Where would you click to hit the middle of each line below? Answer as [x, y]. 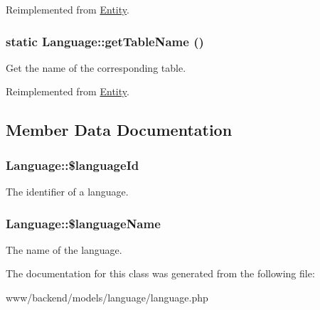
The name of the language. [64, 249]
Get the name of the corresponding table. [96, 67]
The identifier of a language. [67, 191]
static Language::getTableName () [105, 41]
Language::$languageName [83, 223]
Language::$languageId [73, 165]
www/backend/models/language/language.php [107, 297]
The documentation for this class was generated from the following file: [160, 273]
